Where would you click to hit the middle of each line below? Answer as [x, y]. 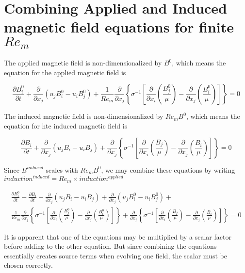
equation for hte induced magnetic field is [66, 126]
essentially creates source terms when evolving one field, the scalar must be [115, 255]
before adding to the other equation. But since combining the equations [110, 246]
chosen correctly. [28, 265]
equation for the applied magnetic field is [65, 72]
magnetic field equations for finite [119, 27]
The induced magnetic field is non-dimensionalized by [84, 116]
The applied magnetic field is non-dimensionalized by [83, 63]
